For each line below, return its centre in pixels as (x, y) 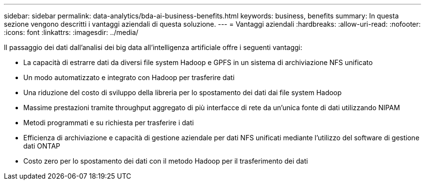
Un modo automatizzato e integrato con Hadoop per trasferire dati (129, 77)
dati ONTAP (42, 146)
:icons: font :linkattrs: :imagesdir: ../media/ (71, 32)
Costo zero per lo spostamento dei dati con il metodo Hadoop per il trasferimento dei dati (166, 161)
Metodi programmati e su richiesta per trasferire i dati (109, 123)
